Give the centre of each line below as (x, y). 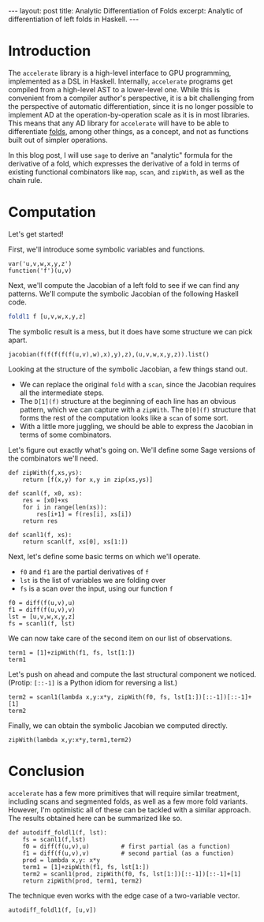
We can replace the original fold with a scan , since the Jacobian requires (138, 384)
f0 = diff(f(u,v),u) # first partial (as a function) (126, 846)
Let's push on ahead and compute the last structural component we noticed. (132, 674)
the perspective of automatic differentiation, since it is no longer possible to (131, 106)
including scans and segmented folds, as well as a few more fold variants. (128, 801)
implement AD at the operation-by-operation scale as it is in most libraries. (129, 114)
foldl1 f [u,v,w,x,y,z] (47, 316)
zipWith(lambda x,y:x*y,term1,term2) (70, 740)
